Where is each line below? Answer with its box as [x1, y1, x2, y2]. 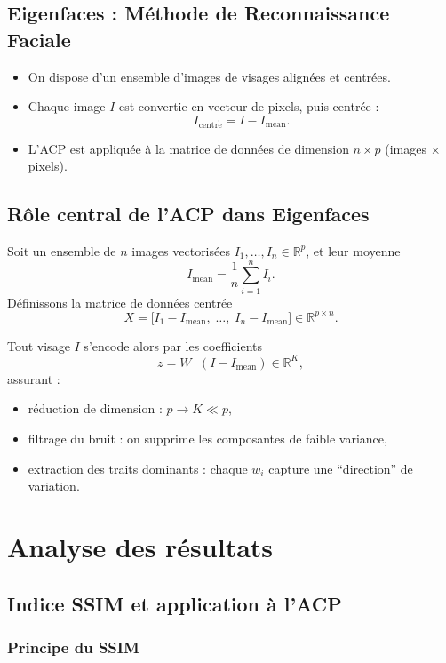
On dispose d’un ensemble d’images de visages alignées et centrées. [28, 67, 391, 85]
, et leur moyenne [306, 241, 401, 260]
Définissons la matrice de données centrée [7, 292, 233, 311]
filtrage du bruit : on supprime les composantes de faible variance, [28, 429, 387, 448]
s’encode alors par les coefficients [84, 336, 262, 355]
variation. [28, 476, 80, 495]
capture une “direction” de [268, 459, 413, 477]
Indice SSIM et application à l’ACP [7, 589, 342, 617]
